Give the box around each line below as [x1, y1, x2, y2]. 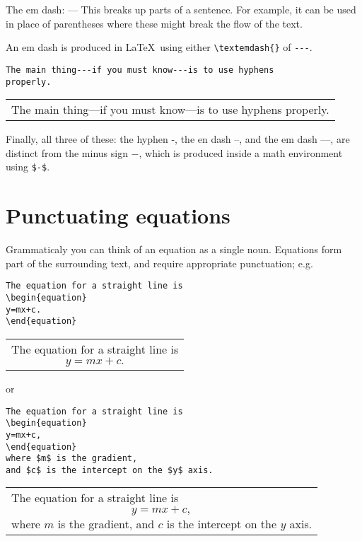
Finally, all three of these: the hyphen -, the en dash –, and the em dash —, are [6, 132, 350, 146]
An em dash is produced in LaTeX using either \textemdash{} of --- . [6, 40, 313, 54]
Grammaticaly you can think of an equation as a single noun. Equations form [6, 242, 342, 257]
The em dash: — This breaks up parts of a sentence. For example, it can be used [6, 2, 356, 16]
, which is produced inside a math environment [139, 145, 343, 160]
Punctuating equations [6, 201, 230, 230]
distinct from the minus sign [6, 145, 128, 160]
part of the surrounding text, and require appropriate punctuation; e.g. [6, 255, 313, 270]
